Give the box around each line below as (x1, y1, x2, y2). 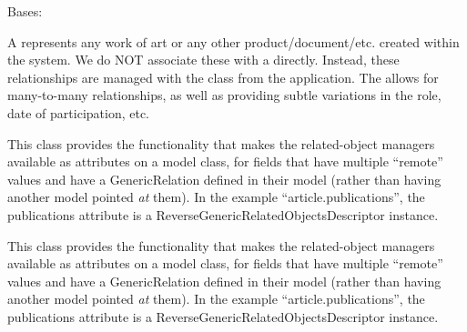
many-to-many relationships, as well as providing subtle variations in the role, (7, 86, 442, 105)
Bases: (7, 2, 43, 20)
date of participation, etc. (7, 103, 150, 122)
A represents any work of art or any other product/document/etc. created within (7, 32, 460, 51)
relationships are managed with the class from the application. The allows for (7, 67, 439, 86)
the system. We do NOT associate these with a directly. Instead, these (7, 50, 400, 69)
